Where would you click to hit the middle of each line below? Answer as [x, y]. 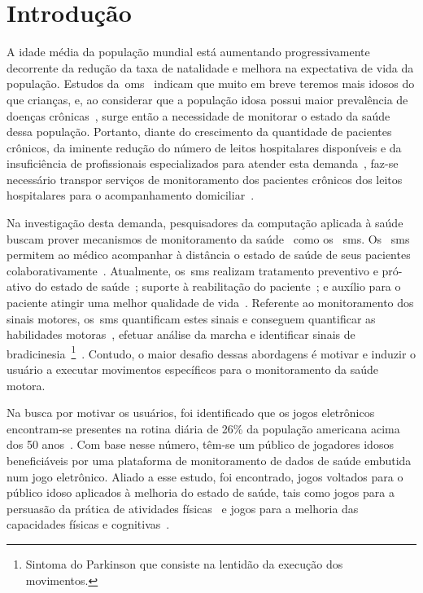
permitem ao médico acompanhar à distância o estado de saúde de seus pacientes [209, 255]
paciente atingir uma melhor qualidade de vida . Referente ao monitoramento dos [210, 303]
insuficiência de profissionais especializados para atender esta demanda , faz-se [203, 163]
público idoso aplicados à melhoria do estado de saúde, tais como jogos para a [201, 492]
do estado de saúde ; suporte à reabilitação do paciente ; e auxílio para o [218, 286]
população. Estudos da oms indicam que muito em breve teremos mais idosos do [211, 83]
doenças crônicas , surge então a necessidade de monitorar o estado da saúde [198, 115]
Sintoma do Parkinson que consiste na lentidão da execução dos [184, 564]
